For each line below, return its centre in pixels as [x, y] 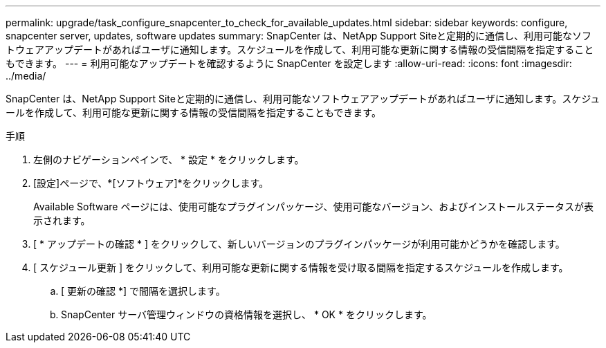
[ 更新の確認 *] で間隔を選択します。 [143, 291]
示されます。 [62, 220]
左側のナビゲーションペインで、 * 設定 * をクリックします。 [169, 159]
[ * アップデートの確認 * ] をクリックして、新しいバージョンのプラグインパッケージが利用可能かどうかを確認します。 [299, 244]
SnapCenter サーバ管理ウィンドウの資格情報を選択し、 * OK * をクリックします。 [247, 314]
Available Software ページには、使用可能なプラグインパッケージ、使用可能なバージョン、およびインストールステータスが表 [314, 207]
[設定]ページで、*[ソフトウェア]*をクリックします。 [151, 183]
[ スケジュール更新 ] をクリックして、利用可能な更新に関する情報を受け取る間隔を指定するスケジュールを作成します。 [301, 267]
